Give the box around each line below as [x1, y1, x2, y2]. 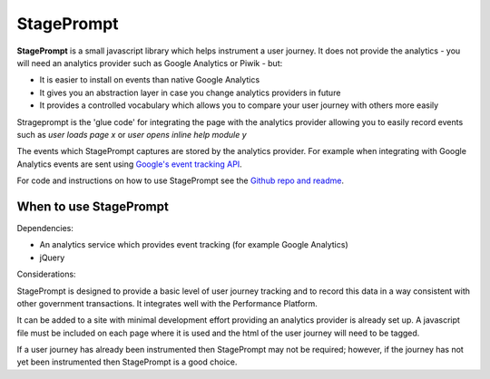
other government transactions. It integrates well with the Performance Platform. [16, 297, 318, 308]
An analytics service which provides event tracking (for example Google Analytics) [39, 239, 348, 250]
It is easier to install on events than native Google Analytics [39, 74, 260, 85]
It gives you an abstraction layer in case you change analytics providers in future [39, 87, 341, 98]
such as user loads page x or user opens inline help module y [16, 129, 247, 140]
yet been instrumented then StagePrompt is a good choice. [16, 356, 238, 367]
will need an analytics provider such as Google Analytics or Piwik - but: [16, 57, 283, 68]
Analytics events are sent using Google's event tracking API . [16, 159, 242, 170]
